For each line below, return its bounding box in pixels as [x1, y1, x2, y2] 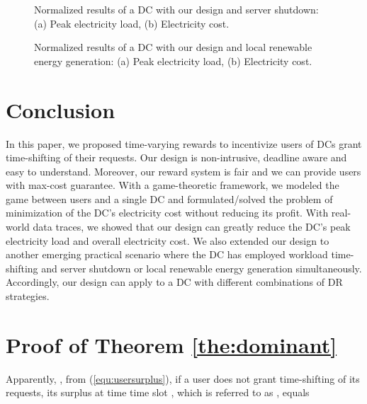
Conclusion [6, 95, 115, 124]
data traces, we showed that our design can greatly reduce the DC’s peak [33, 219, 351, 234]
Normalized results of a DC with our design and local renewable [34, 40, 312, 54]
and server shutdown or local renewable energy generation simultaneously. [41, 260, 362, 275]
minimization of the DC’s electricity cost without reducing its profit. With [6, 205, 329, 220]
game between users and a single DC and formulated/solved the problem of [6, 191, 333, 206]
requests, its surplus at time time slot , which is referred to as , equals [6, 385, 310, 400]
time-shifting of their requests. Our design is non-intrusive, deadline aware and [6, 150, 347, 165]
